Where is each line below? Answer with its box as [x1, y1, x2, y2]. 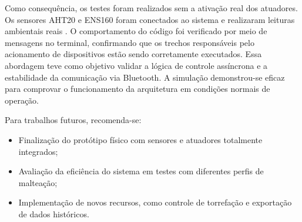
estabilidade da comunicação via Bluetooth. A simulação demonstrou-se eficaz [5, 71, 285, 83]
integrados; [18, 145, 58, 157]
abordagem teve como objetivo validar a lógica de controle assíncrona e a [5, 59, 268, 71]
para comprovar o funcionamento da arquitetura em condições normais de [5, 82, 270, 95]
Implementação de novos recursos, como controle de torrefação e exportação [18, 196, 292, 208]
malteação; [18, 176, 58, 188]
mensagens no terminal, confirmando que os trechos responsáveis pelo [5, 36, 254, 48]
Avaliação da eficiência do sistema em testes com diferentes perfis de [18, 165, 264, 177]
